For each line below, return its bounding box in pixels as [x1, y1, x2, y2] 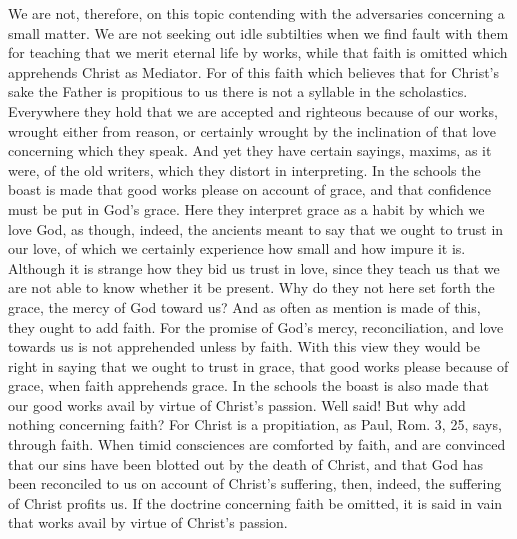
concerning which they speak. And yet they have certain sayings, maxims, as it [8, 140, 492, 161]
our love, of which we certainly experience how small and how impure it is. [8, 238, 466, 259]
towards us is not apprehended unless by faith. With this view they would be [8, 336, 480, 357]
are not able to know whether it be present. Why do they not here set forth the [8, 277, 495, 298]
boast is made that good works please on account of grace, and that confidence [8, 179, 491, 200]
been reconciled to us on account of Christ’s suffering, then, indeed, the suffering [8, 473, 502, 494]
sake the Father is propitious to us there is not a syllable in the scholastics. [8, 81, 468, 102]
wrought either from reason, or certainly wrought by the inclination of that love [8, 120, 497, 141]
